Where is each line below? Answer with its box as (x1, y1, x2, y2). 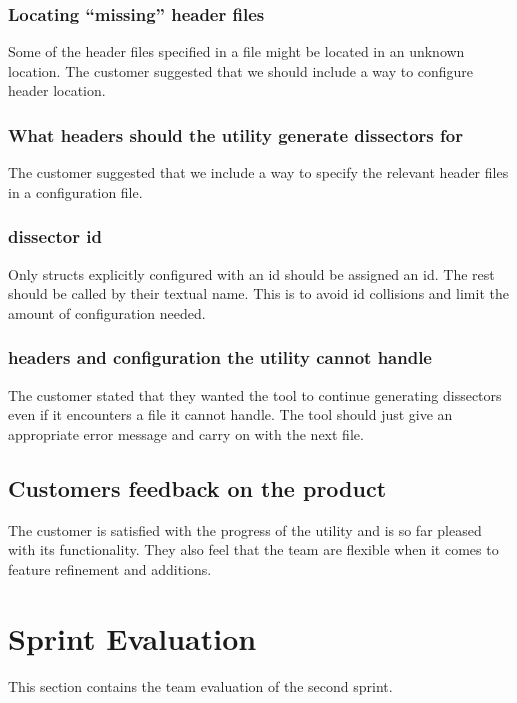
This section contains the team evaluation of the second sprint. (8, 675, 393, 696)
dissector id (8, 224, 102, 249)
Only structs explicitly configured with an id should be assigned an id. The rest (8, 263, 495, 284)
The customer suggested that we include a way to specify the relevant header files (8, 162, 509, 183)
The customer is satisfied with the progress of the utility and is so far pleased (8, 519, 482, 540)
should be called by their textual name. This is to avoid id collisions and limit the (8, 283, 509, 304)
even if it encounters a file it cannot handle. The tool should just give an (8, 404, 453, 425)
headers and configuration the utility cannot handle (8, 345, 432, 370)
